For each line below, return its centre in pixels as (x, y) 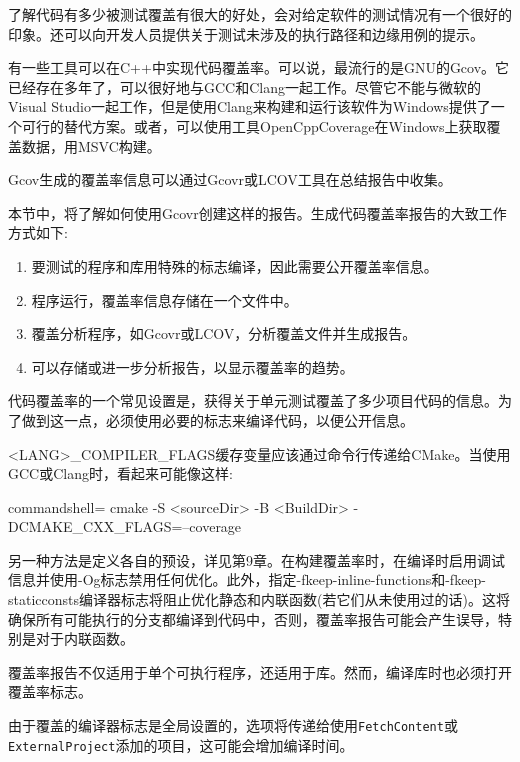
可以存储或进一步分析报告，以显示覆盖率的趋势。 (192, 366)
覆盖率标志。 (50, 691)
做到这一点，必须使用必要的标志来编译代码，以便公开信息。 (217, 419)
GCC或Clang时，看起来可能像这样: (120, 473)
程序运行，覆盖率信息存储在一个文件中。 (164, 299)
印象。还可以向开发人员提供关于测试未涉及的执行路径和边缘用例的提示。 (246, 33)
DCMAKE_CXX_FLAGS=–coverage (125, 526)
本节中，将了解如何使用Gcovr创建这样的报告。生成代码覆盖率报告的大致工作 (257, 212)
